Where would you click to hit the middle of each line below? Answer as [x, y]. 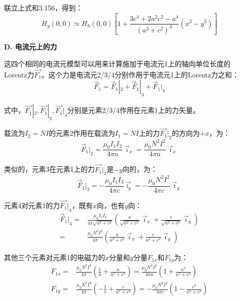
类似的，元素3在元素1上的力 [49, 169]
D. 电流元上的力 [31, 47]
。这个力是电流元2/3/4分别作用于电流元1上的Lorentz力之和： [140, 74]
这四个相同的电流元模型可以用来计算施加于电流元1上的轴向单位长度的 [117, 64]
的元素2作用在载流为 [82, 133]
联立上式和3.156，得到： [43, 7]
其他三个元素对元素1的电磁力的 [55, 257]
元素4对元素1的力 [32, 205]
